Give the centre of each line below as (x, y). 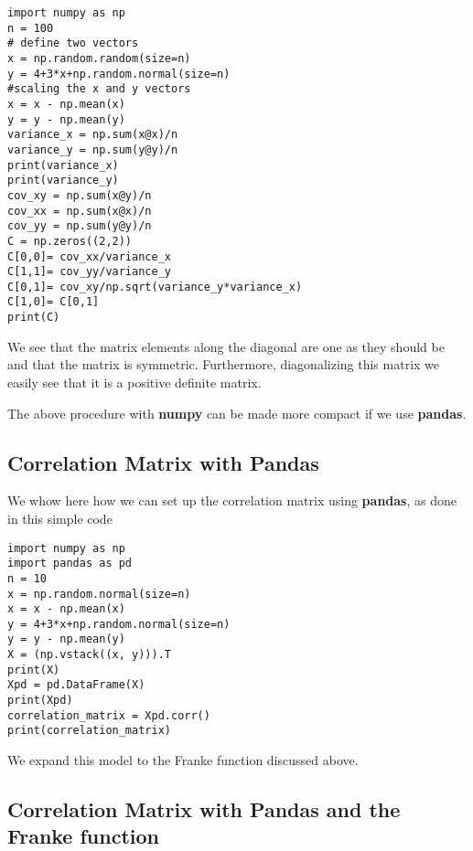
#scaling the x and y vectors (99, 89)
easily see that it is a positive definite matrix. (134, 382)
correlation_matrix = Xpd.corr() (109, 715)
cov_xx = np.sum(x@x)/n (80, 211)
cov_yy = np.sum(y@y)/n (80, 226)
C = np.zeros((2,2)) (70, 241)
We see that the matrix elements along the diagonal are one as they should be (226, 346)
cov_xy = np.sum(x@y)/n (80, 195)
